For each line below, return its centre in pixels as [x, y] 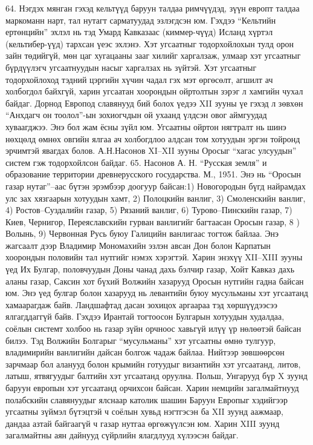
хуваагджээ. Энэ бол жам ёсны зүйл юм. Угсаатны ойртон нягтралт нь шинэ [146, 126]
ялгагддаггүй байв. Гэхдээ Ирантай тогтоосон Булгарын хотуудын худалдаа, [145, 316]
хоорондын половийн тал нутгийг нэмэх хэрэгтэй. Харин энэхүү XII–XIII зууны [154, 257]
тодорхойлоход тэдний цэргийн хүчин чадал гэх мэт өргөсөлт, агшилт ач [139, 79]
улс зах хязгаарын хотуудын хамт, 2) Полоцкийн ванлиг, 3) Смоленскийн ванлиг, [156, 198]
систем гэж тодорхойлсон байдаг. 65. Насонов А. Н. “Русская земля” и [136, 162]
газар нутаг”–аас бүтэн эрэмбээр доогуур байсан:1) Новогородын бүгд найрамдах [156, 186]
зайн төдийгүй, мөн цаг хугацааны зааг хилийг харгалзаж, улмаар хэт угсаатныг [153, 55]
